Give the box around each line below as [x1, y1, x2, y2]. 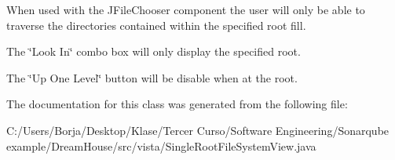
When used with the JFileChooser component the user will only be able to [6, 2, 365, 17]
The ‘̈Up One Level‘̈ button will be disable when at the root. [6, 69, 298, 85]
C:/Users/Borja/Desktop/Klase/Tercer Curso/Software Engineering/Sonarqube [6, 122, 390, 138]
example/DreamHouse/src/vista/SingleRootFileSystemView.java [6, 137, 316, 154]
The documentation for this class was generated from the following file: [6, 96, 348, 112]
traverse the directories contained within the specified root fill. [6, 16, 306, 33]
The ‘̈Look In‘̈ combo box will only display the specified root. [6, 43, 301, 60]
